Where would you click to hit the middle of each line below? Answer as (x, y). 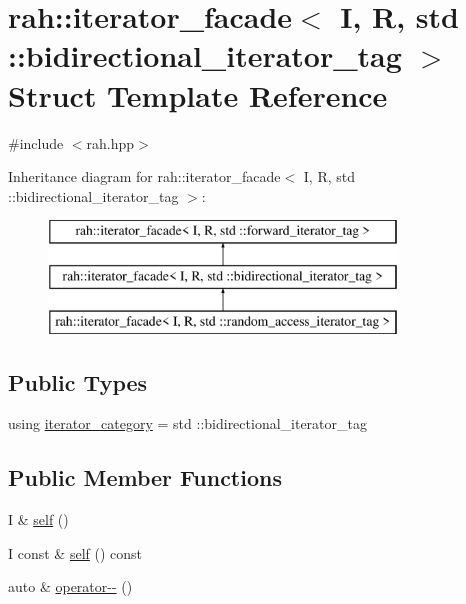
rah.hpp (110, 142)
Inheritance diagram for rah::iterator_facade (144, 176)
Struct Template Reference (198, 94)
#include (36, 142)
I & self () (38, 519)
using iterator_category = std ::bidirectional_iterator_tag (187, 423)
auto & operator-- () (70, 586)
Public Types (78, 381)
